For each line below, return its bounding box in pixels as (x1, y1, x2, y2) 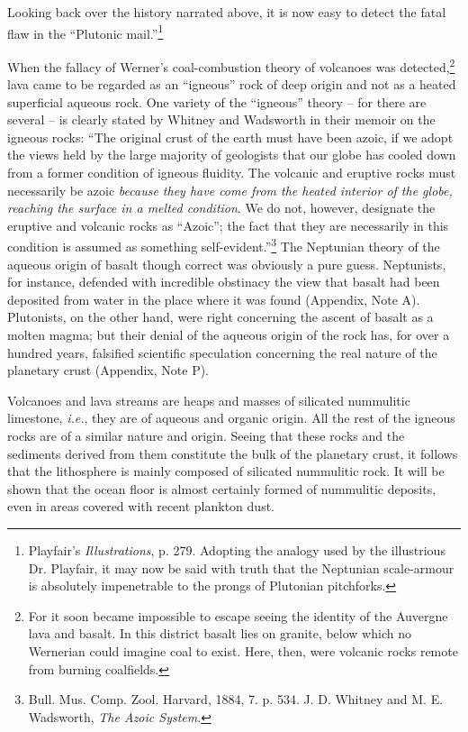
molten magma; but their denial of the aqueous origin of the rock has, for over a (7, 325, 450, 344)
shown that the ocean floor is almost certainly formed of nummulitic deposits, (7, 479, 436, 498)
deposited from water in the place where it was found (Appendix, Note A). (7, 289, 420, 308)
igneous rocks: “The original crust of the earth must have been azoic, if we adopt (7, 127, 454, 146)
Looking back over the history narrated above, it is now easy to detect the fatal (7, 3, 446, 21)
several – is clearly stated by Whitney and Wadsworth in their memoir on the (7, 110, 436, 129)
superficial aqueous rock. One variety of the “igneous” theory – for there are (7, 92, 427, 111)
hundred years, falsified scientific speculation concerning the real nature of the (7, 343, 437, 361)
